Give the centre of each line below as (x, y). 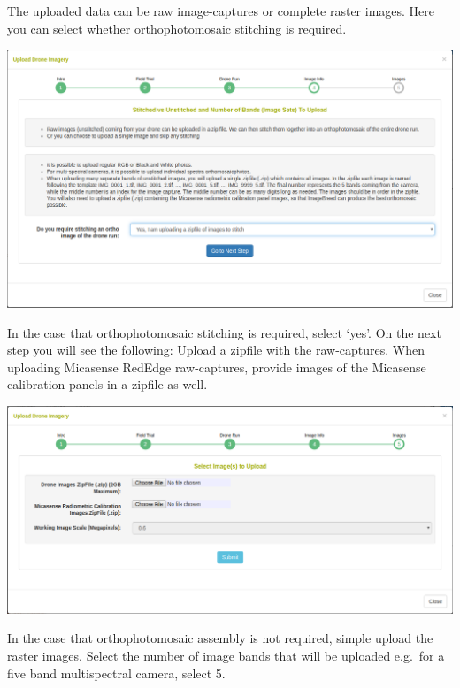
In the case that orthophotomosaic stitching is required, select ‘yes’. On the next (224, 332)
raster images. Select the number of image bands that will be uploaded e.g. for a (226, 655)
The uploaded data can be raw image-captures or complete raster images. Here (221, 11)
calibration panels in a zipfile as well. (107, 384)
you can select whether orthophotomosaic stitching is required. (177, 28)
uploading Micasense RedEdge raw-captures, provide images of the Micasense (217, 367)
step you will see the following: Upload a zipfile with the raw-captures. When (216, 350)
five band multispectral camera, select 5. (116, 673)
